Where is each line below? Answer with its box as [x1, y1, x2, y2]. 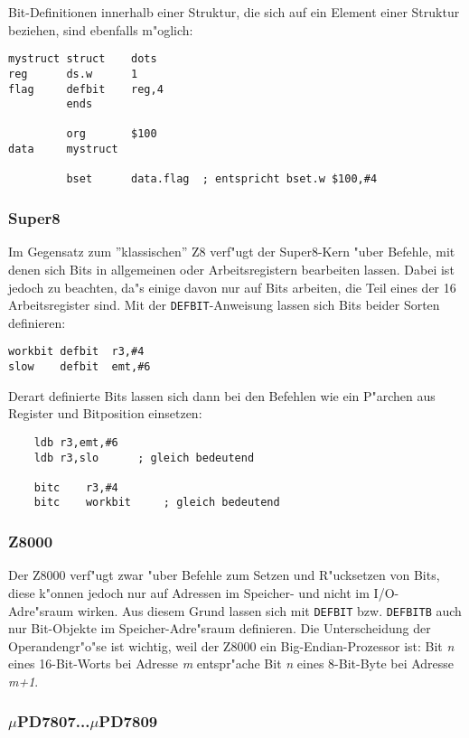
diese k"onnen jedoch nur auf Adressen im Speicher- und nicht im [8, 583, 370, 602]
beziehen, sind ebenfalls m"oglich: [8, 20, 193, 39]
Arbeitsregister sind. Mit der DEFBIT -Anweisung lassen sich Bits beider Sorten [8, 295, 440, 314]
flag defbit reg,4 [8, 82, 164, 96]
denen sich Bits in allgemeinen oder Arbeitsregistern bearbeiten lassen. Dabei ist [8, 259, 455, 278]
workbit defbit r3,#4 [8, 345, 145, 359]
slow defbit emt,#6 [8, 360, 151, 373]
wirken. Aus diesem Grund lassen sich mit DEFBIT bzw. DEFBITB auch [77, 601, 462, 620]
